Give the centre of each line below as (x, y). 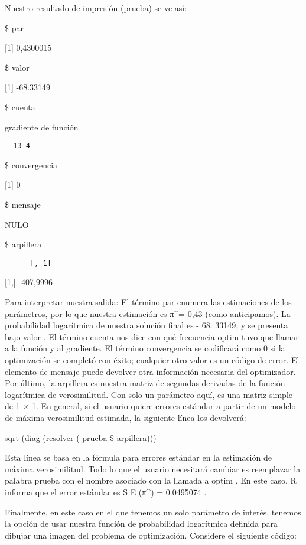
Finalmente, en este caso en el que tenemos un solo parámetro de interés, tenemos (153, 512)
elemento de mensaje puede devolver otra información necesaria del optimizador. (150, 371)
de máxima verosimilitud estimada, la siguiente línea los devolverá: (126, 417)
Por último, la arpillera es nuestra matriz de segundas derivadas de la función (145, 383)
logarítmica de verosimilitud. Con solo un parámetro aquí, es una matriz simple (149, 394)
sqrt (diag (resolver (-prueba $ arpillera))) (81, 437)
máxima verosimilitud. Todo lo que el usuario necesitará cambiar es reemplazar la (153, 469)
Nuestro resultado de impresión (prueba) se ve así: (96, 8)
